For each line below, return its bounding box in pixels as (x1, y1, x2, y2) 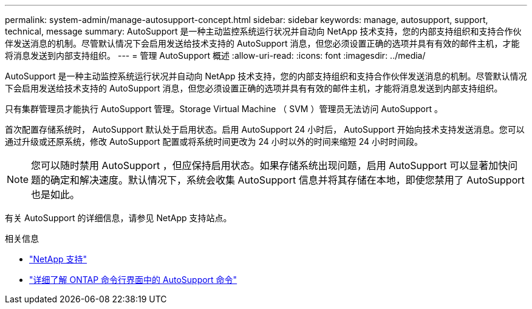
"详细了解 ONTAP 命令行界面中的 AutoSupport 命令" (29, 274, 237, 285)
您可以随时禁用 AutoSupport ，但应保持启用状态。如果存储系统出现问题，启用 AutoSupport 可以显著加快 (31, 159, 508, 171)
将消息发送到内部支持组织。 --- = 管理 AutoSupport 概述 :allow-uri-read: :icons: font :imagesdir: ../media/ (5, 50, 426, 61)
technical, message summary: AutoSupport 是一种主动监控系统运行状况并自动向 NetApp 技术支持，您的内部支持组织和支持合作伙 (5, 26, 522, 36)
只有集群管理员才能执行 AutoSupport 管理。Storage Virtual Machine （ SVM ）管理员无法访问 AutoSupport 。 (5, 104, 443, 114)
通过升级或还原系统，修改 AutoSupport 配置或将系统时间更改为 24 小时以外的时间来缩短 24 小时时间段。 (5, 136, 423, 147)
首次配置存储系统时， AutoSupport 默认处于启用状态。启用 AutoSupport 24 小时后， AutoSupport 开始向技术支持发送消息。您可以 (5, 124, 525, 135)
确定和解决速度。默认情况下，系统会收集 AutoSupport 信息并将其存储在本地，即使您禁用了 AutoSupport (50, 174, 525, 186)
